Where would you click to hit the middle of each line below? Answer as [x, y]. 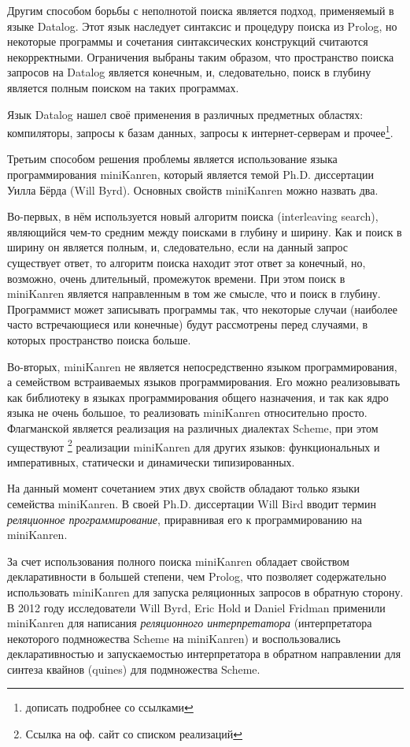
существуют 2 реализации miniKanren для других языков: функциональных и [194, 445]
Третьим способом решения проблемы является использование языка [172, 159]
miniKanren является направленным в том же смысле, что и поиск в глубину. [194, 294]
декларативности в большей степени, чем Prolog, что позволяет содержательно [197, 576]
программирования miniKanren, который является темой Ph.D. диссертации [190, 174]
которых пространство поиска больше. [99, 339]
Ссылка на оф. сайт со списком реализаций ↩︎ [134, 734]
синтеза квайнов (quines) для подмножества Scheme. [134, 669]
